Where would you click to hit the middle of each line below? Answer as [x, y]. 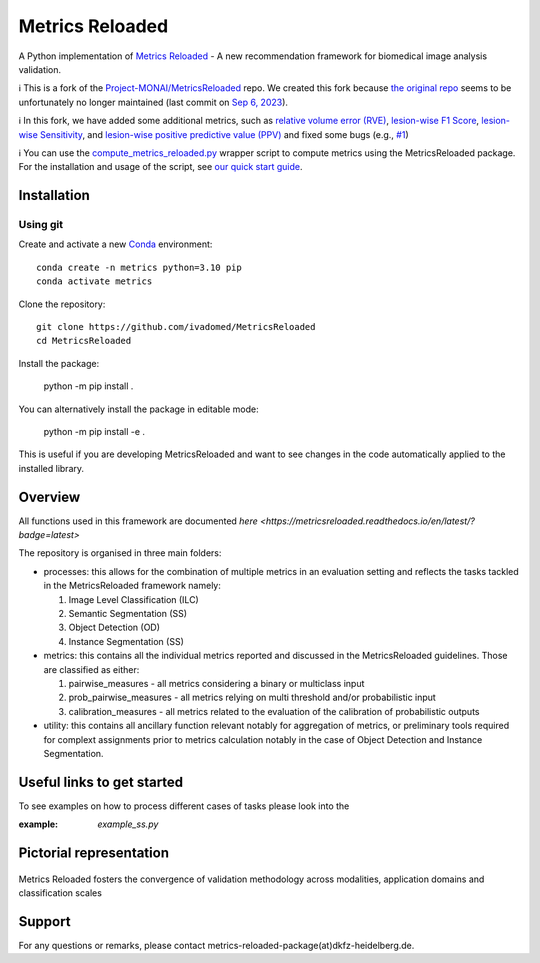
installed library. [51, 468]
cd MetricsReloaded [84, 341]
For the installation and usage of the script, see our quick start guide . [161, 167]
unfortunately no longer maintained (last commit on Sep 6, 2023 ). [153, 102]
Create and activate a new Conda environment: [115, 244]
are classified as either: [91, 669]
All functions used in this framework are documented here [138, 521]
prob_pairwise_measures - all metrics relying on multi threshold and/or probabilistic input [252, 697]
